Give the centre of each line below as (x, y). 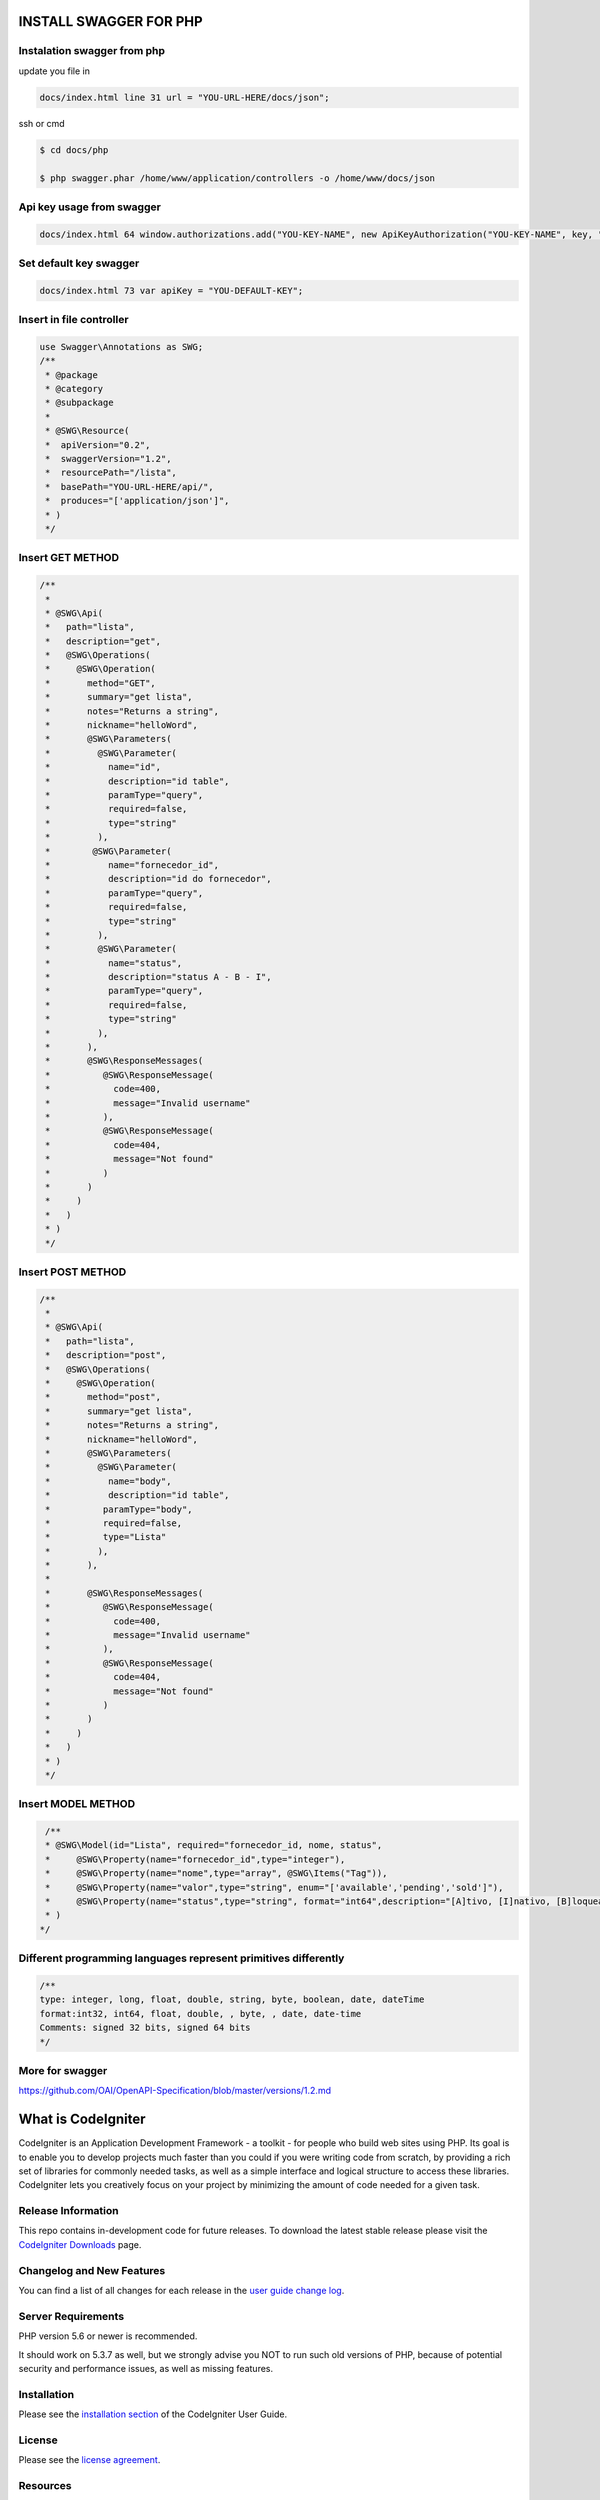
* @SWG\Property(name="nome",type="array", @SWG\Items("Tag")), (216, 1873)
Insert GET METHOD (69, 558)
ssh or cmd (41, 123)
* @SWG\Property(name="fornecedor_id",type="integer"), (195, 1859)
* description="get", (103, 641)
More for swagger (63, 2070)
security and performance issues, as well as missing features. (146, 2368)
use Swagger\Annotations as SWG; (121, 346)
